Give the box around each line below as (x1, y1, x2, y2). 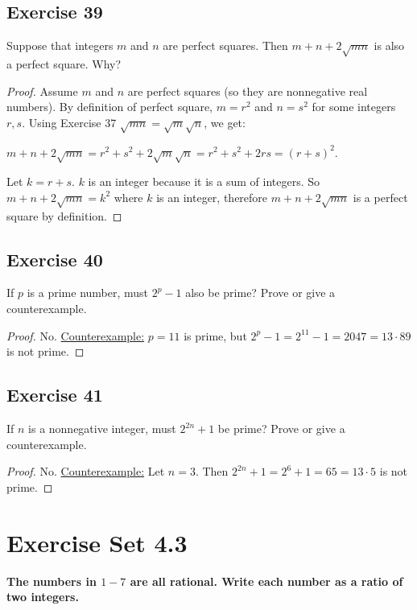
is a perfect (353, 188, 408, 205)
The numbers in (6, 572, 97, 589)
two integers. (6, 588, 79, 605)
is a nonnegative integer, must (28, 420, 176, 437)
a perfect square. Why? (6, 55, 122, 72)
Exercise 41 (6, 382, 103, 407)
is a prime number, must (27, 284, 149, 301)
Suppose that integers (6, 37, 114, 54)
